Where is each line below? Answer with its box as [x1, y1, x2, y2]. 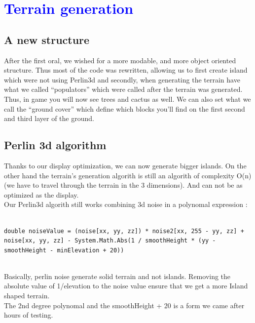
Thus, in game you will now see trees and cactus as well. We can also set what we [4, 93, 251, 104]
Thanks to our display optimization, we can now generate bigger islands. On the [4, 160, 247, 170]
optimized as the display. [4, 189, 79, 200]
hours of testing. [4, 310, 53, 320]
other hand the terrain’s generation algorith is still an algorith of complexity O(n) [4, 170, 252, 180]
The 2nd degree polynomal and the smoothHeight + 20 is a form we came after [4, 300, 245, 310]
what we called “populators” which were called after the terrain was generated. [4, 84, 243, 94]
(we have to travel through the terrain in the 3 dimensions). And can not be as [4, 180, 243, 190]
